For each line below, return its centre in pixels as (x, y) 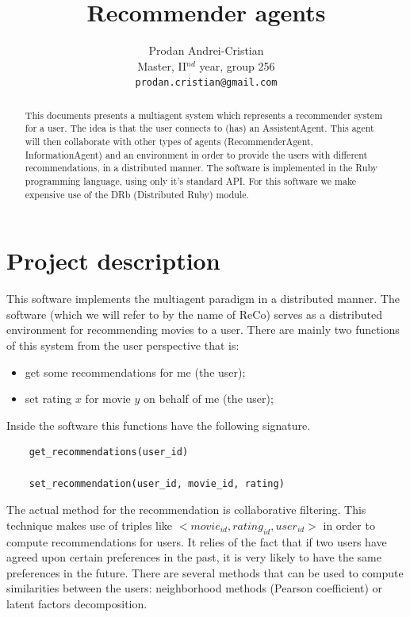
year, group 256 (237, 65)
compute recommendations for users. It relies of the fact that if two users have (197, 541)
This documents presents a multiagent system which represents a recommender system (204, 115)
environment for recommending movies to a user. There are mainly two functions (203, 330)
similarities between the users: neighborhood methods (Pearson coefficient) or (195, 588)
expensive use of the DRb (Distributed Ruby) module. (137, 194)
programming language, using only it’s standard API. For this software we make (191, 181)
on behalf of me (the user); (209, 399)
